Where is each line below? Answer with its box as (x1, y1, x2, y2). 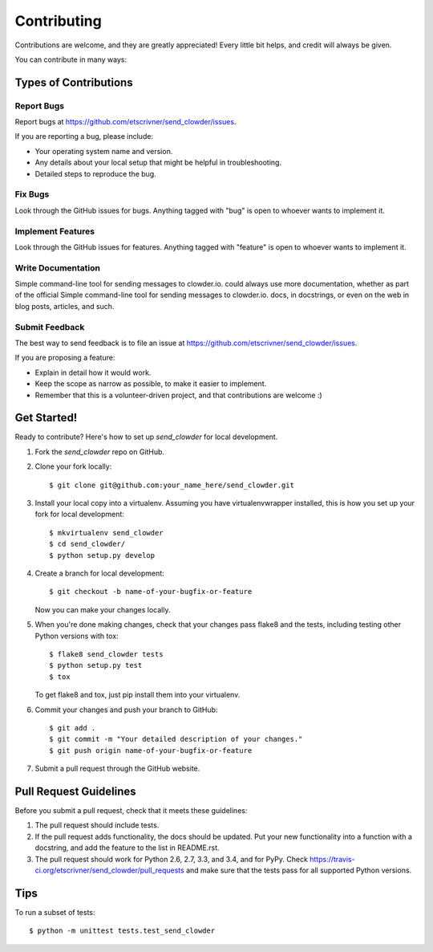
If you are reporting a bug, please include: (14, 132, 154, 141)
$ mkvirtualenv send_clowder (49, 528, 164, 537)
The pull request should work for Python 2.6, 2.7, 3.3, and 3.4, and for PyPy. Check (34, 854, 309, 864)
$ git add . (49, 723, 96, 732)
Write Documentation (14, 262, 100, 273)
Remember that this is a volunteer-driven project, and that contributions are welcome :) (34, 390, 322, 400)
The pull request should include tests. (34, 820, 160, 830)
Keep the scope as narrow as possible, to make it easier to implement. (34, 379, 267, 389)
